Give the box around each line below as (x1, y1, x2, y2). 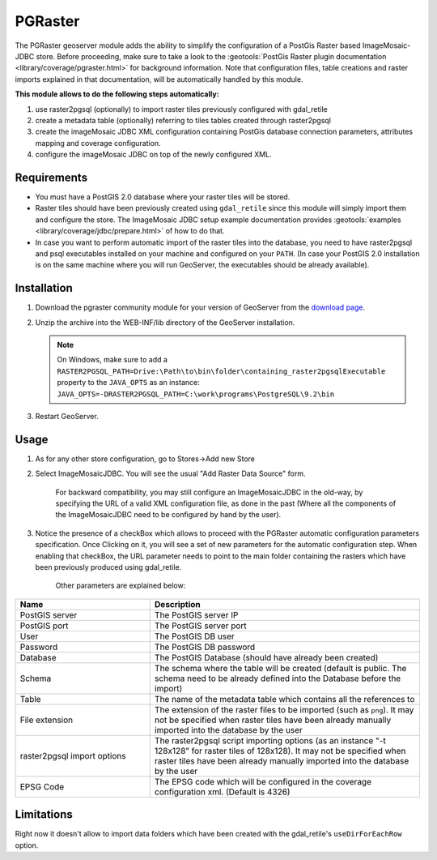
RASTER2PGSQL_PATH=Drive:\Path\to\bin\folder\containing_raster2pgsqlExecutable (57, 366, 386, 376)
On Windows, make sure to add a (57, 355, 168, 365)
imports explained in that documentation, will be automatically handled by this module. (15, 74, 303, 84)
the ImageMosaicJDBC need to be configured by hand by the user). (55, 510, 282, 520)
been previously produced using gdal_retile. (35, 562, 182, 571)
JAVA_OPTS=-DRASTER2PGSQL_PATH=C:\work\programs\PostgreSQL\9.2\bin (57, 389, 335, 399)
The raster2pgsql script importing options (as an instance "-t (154, 734, 386, 746)
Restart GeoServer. (35, 411, 99, 421)
